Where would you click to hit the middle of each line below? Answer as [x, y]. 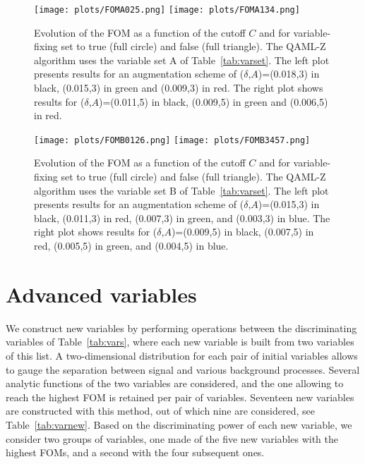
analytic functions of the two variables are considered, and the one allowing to [175, 383]
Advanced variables [101, 294]
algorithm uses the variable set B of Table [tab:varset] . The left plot [181, 190]
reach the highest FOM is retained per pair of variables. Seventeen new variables [180, 397]
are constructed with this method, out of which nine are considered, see [160, 411]
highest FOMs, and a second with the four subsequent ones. [135, 452]
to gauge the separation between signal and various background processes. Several [183, 369]
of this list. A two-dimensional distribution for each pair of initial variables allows [182, 355]
